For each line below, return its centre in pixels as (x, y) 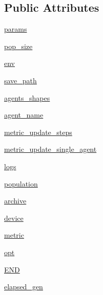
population (21, 183)
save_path (20, 80)
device (14, 218)
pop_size (18, 46)
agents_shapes (27, 97)
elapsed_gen (24, 287)
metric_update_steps (38, 132)
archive (15, 201)
